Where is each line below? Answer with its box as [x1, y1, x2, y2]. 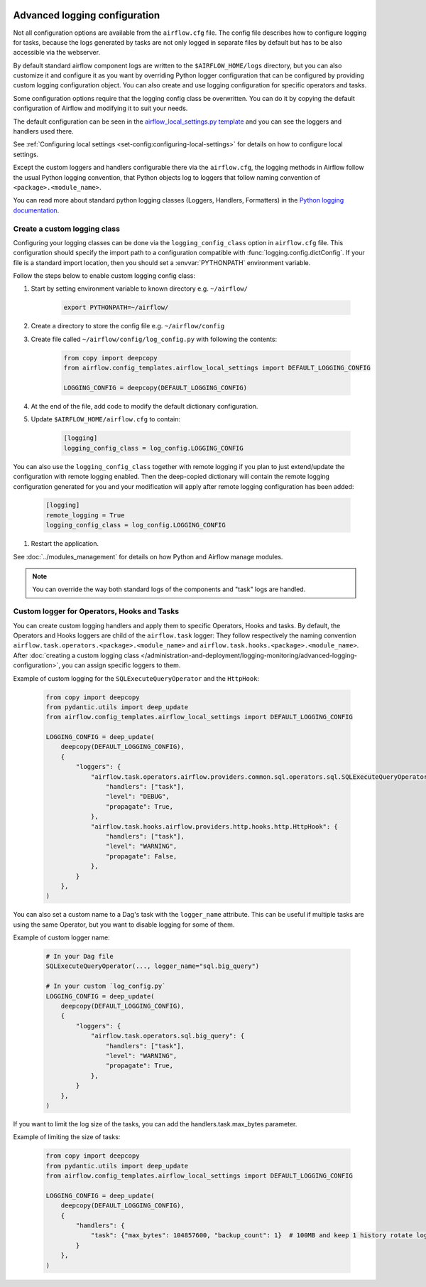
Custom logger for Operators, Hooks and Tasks [13, 606, 180, 616]
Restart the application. [31, 539, 99, 548]
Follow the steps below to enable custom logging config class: [13, 271, 195, 280]
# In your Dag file [45, 952, 114, 961]
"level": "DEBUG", [105, 792, 170, 801]
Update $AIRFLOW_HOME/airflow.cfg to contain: [31, 415, 181, 424]
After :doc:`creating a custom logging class [13, 651, 140, 659]
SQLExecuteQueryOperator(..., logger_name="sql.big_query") [45, 962, 260, 970]
